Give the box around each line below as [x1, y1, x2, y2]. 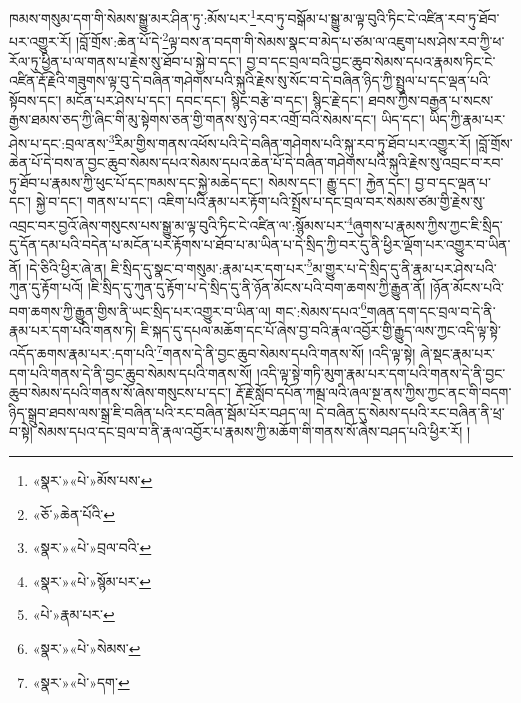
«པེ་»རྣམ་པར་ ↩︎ [32, 604, 115, 625]
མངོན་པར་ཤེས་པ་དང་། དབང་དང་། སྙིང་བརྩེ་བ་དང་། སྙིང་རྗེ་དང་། [66, 89, 364, 110]
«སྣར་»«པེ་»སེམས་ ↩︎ [32, 638, 141, 659]
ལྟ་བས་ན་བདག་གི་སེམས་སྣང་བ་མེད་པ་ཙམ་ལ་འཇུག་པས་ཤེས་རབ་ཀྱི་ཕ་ [168, 30, 505, 51]
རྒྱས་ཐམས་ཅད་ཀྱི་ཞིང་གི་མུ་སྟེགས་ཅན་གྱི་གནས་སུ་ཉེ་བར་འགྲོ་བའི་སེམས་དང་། [9, 109, 377, 130]
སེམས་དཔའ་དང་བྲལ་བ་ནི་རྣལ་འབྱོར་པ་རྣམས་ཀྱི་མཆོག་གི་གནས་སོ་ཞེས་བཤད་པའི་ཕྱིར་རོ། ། [37, 421, 471, 442]
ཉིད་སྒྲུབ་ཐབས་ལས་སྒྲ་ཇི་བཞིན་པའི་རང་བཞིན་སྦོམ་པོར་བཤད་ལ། [9, 401, 312, 422]
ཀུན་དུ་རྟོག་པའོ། [9, 277, 84, 297]
